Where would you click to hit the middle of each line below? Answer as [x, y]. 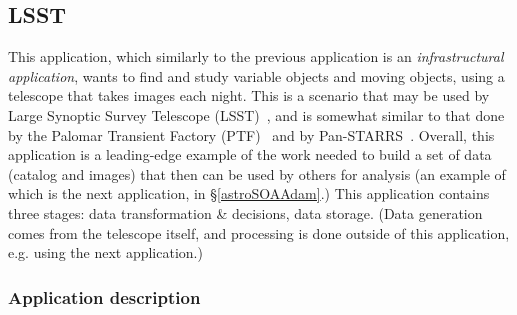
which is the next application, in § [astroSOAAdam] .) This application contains [249, 193]
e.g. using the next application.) [105, 252]
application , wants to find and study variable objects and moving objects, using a [256, 75]
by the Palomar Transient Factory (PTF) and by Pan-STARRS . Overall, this [251, 134]
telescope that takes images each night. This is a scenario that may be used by [249, 95]
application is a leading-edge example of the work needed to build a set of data [250, 154]
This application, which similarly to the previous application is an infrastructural [256, 56]
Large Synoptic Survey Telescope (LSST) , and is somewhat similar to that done [256, 114]
